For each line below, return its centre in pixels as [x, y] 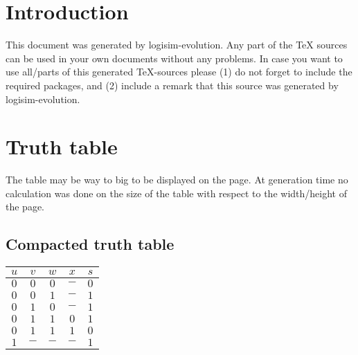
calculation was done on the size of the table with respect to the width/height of [176, 193]
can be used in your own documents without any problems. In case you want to [174, 58]
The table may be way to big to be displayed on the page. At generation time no [177, 180]
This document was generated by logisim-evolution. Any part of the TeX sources [177, 45]
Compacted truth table [90, 244]
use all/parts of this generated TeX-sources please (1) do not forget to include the [179, 72]
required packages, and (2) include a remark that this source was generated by [172, 85]
